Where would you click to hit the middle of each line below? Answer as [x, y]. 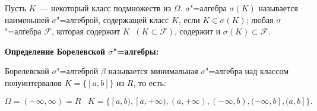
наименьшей [27, 19]
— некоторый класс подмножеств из [106, 8]
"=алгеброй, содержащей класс [113, 19]
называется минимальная [153, 71]
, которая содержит [86, 31]
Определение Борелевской [55, 51]
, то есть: [150, 82]
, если [189, 19]
